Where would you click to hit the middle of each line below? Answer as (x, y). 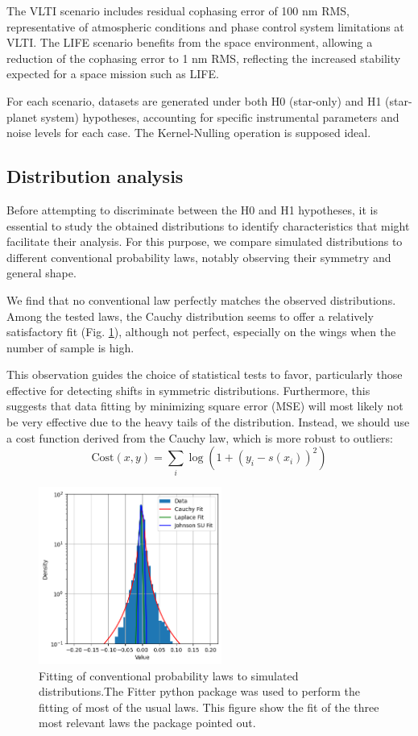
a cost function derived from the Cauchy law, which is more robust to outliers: (200, 437)
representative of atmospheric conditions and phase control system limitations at (205, 26)
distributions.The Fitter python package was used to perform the (199, 691)
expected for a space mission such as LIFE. (113, 74)
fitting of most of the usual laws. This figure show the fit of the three (209, 707)
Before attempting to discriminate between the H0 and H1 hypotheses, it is (192, 209)
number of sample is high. (70, 347)
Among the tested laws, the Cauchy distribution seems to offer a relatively (190, 316)
